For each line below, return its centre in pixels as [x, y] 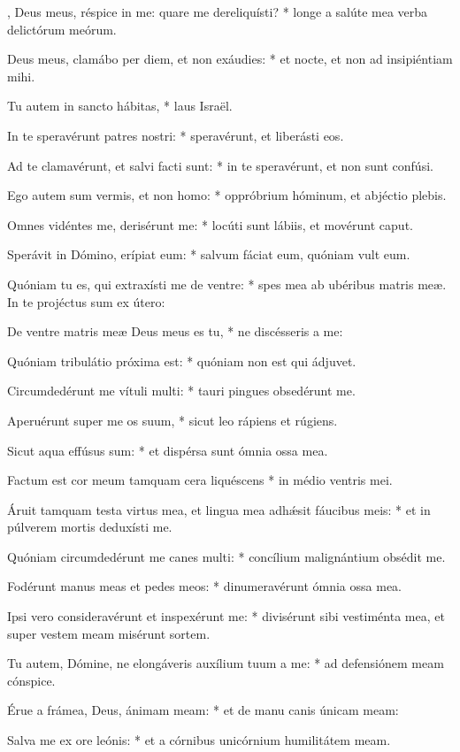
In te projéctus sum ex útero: [86, 301]
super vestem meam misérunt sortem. [109, 633]
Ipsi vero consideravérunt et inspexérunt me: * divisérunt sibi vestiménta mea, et [226, 616]
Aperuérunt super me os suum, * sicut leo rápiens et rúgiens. [172, 420]
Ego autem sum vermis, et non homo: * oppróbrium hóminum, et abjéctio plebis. [227, 195]
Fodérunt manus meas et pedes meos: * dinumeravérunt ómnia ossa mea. [204, 586]
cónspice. [31, 680]
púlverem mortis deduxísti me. [90, 527]
